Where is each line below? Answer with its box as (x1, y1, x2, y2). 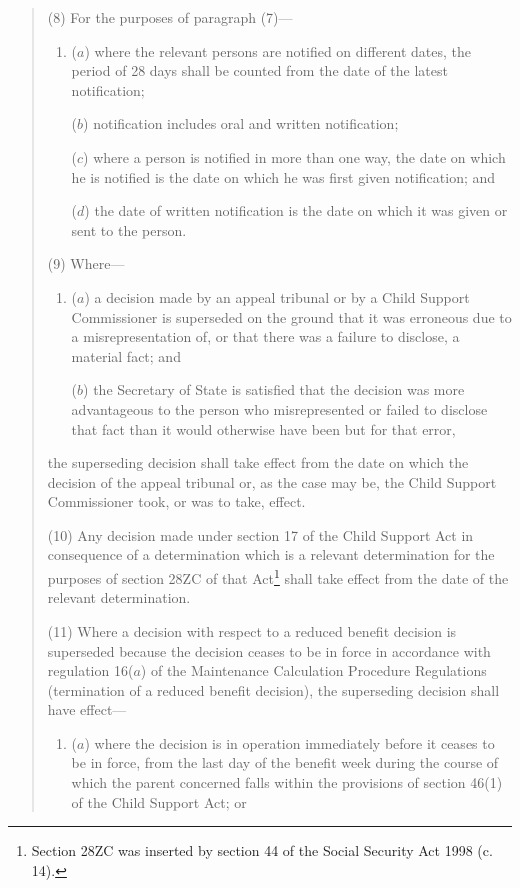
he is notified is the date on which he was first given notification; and (71, 166, 496, 187)
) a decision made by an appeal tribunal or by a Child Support (84, 286, 470, 307)
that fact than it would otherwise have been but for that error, (71, 418, 456, 439)
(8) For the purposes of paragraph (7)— (47, 7, 293, 27)
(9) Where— (47, 253, 125, 274)
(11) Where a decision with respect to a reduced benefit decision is (47, 620, 457, 641)
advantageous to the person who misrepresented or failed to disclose (71, 398, 488, 419)
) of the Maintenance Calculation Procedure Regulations (140, 660, 487, 681)
